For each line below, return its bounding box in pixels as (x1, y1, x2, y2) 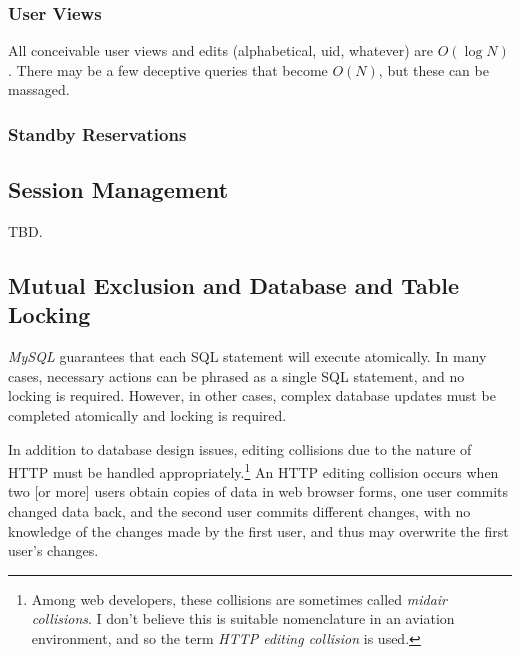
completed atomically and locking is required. (8, 405, 287, 426)
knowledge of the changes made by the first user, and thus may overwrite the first (8, 520, 509, 541)
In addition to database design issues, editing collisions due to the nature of (8, 438, 472, 459)
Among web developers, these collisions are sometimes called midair (31, 588, 448, 609)
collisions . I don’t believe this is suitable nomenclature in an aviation (31, 608, 455, 629)
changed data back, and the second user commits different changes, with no (8, 501, 471, 522)
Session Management (8, 174, 229, 205)
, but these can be (378, 59, 489, 80)
